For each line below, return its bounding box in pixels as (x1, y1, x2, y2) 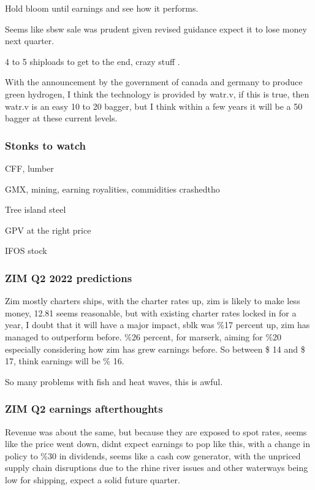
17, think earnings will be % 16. (5, 354, 124, 367)
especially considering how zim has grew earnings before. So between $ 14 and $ (5, 342, 305, 355)
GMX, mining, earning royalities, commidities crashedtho (5, 182, 220, 195)
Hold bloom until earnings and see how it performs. (5, 2, 199, 14)
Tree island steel (5, 203, 66, 216)
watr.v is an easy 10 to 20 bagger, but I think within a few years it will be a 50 (5, 99, 303, 112)
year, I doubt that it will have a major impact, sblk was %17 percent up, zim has (5, 318, 310, 331)
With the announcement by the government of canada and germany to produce (5, 75, 303, 88)
